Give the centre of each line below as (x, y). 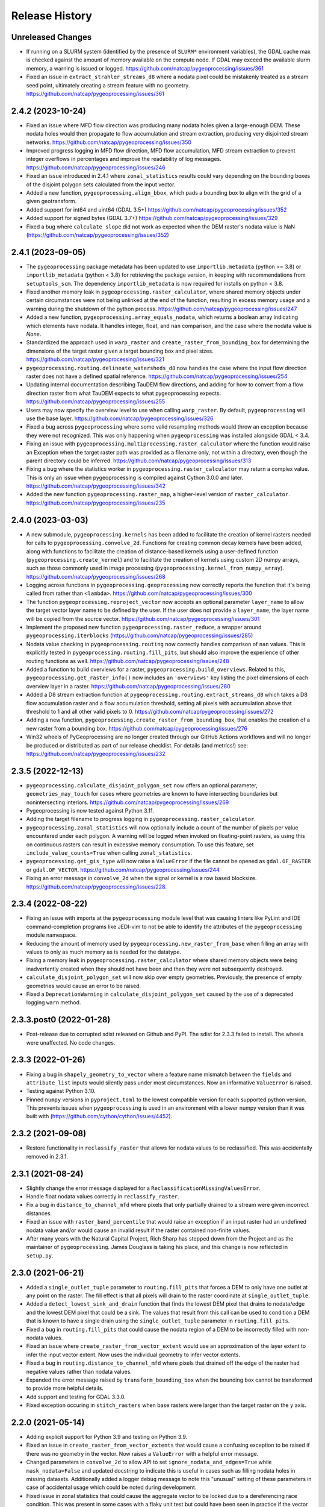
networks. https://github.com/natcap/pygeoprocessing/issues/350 (109, 142)
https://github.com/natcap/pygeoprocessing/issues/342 (96, 486)
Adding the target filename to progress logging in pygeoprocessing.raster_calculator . (141, 819)
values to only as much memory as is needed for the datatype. (104, 952)
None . (34, 334)
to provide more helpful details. (65, 1388)
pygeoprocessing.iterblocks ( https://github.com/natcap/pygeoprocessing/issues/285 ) (140, 635)
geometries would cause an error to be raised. (84, 986)
